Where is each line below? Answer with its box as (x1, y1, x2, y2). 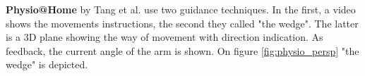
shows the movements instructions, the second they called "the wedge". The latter (6, 15, 359, 30)
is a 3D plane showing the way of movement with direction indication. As (6, 30, 323, 44)
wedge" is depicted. (6, 57, 88, 72)
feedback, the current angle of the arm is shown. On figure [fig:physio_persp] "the (6, 43, 359, 58)
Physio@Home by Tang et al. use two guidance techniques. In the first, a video (6, 2, 356, 16)
